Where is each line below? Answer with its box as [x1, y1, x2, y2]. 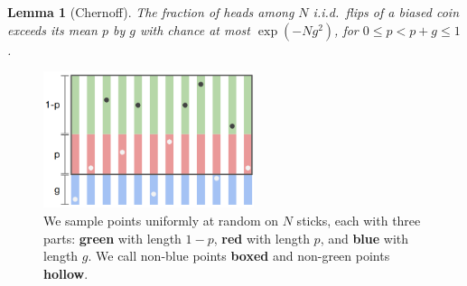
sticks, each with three [296, 210, 421, 229]
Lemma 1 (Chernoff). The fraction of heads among [7, 3, 294, 21]
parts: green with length [43, 228, 182, 247]
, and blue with [320, 228, 409, 247]
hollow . [43, 263, 89, 282]
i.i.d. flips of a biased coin [313, 3, 460, 21]
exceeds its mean [7, 20, 98, 39]
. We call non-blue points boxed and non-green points [88, 246, 390, 265]
